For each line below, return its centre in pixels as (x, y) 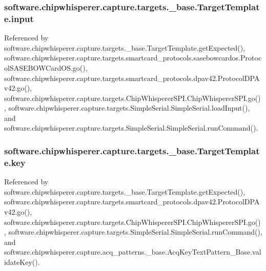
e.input (19, 18)
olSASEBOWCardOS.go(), (46, 67)
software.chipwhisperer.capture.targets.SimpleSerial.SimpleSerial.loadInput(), (129, 108)
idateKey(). (22, 262)
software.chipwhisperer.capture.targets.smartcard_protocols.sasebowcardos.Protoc (133, 58)
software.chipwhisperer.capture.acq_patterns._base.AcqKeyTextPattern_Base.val (133, 252)
